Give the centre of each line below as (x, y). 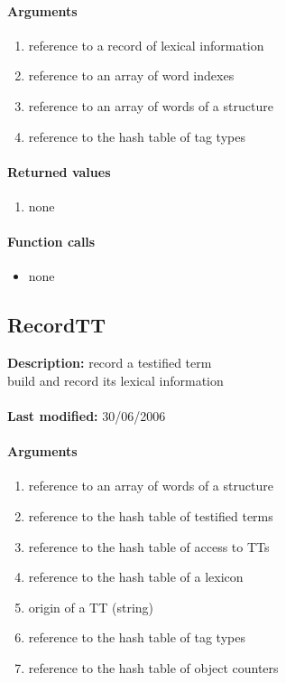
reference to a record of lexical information (146, 45)
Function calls (51, 242)
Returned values (59, 171)
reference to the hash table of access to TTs (149, 546)
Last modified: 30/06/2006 (87, 415)
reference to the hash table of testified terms (151, 515)
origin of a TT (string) (91, 607)
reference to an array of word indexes (131, 75)
